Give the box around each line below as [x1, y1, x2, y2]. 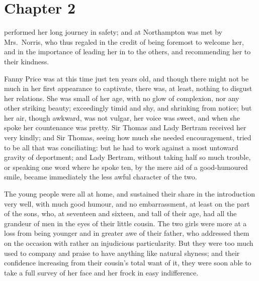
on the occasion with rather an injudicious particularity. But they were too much [4, 238, 253, 248]
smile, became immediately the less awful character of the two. [4, 171, 197, 182]
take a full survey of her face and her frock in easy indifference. [4, 267, 199, 277]
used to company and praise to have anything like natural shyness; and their [4, 247, 240, 258]
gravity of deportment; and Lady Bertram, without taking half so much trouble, [4, 152, 251, 162]
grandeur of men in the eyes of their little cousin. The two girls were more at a [4, 218, 247, 228]
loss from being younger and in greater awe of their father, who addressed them [4, 228, 249, 238]
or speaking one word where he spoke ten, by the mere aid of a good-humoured [4, 161, 248, 172]
